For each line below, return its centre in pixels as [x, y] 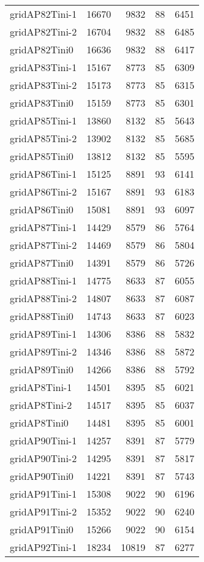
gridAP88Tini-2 [43, 298]
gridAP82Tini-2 [43, 32]
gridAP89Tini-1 [43, 334]
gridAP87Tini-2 [43, 245]
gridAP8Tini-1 [41, 387]
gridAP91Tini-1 [43, 494]
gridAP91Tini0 [42, 529]
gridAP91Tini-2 [43, 511]
